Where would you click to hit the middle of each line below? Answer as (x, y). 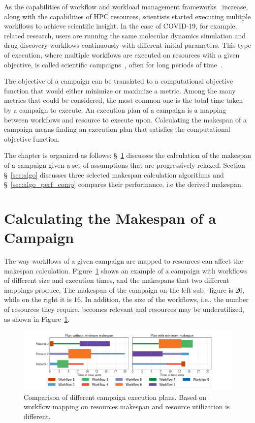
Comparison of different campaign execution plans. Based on (115, 397)
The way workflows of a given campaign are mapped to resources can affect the (124, 261)
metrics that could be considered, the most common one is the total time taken (124, 100)
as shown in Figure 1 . (37, 318)
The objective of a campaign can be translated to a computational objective (119, 81)
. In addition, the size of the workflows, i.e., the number (165, 299)
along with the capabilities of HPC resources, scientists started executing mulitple (127, 16)
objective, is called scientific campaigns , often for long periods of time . (113, 64)
